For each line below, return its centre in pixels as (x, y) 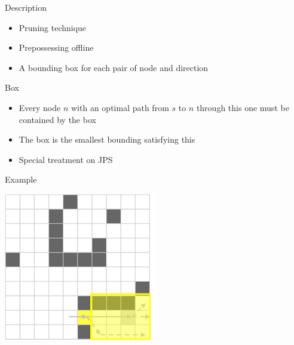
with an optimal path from (120, 107)
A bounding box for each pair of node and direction (114, 67)
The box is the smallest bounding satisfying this (107, 139)
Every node (40, 107)
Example (21, 179)
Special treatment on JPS (66, 159)
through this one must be (243, 107)
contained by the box (57, 119)
